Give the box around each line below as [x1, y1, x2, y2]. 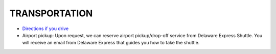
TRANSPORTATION [9, 8, 93, 19]
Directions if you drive [22, 25, 69, 32]
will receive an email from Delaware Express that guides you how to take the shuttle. [22, 40, 200, 46]
